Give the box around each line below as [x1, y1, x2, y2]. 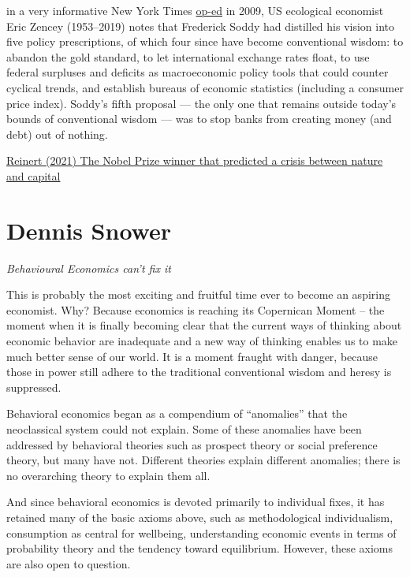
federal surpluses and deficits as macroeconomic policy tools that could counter [6, 64, 389, 80]
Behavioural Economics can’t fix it [6, 259, 171, 276]
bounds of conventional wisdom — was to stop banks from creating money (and [6, 110, 392, 127]
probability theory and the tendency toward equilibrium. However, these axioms [6, 540, 393, 557]
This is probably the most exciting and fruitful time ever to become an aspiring [6, 286, 390, 303]
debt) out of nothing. [6, 125, 108, 142]
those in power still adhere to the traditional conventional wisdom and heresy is [6, 363, 392, 380]
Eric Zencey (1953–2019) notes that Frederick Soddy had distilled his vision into [6, 17, 395, 34]
